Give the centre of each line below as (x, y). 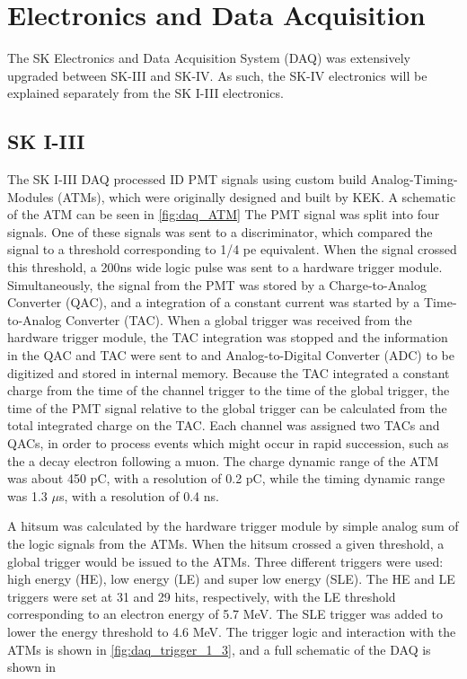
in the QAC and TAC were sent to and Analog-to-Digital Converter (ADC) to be (231, 355)
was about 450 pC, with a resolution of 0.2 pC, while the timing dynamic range (226, 478)
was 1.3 (27, 495)
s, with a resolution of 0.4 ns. (139, 495)
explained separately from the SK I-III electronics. (145, 93)
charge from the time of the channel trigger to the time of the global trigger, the (229, 390)
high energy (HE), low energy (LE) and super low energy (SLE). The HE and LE (231, 579)
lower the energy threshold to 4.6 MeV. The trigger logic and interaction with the (232, 631)
